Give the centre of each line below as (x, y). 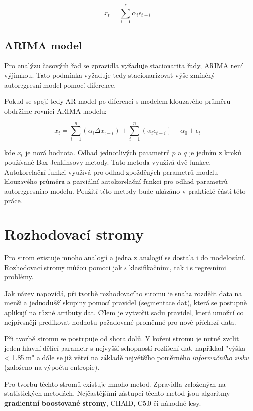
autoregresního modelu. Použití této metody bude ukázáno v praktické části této (125, 191)
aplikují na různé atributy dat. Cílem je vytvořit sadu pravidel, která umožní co (124, 312)
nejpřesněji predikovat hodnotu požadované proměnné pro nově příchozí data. (120, 322)
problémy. (19, 277)
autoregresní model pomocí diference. (60, 84)
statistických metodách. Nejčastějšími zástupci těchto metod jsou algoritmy (117, 393)
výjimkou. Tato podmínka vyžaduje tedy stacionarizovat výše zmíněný (110, 75)
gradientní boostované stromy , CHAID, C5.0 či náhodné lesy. (103, 402)
